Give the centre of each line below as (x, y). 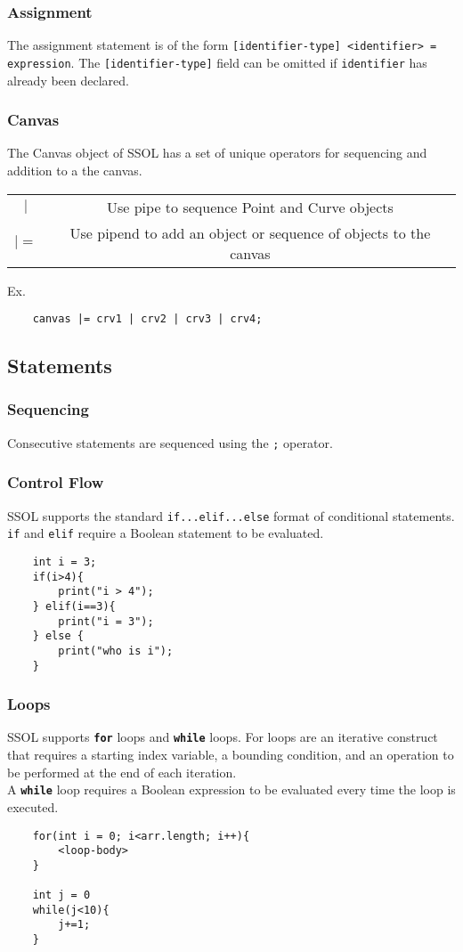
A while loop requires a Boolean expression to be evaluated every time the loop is (231, 789)
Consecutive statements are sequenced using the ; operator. (170, 442)
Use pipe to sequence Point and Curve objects (250, 207)
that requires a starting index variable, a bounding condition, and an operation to (231, 755)
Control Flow (56, 482)
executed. (33, 806)
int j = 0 (61, 895)
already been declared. (68, 80)
